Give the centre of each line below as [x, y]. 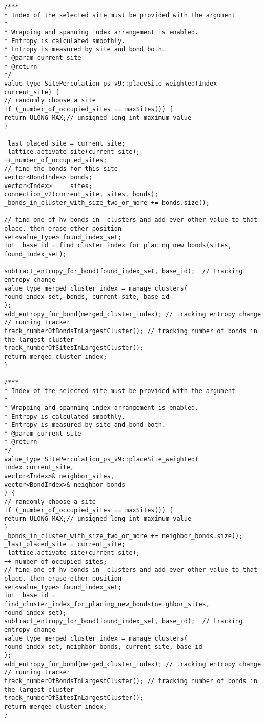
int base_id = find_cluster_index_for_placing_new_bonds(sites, [118, 246]
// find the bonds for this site [61, 169]
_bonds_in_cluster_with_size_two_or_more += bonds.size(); [107, 203]
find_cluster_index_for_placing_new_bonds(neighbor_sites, [107, 604]
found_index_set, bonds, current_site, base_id [87, 297]
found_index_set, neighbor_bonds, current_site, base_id [103, 647]
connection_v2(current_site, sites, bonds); [81, 194]
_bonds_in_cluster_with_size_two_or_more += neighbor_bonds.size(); [124, 536]
